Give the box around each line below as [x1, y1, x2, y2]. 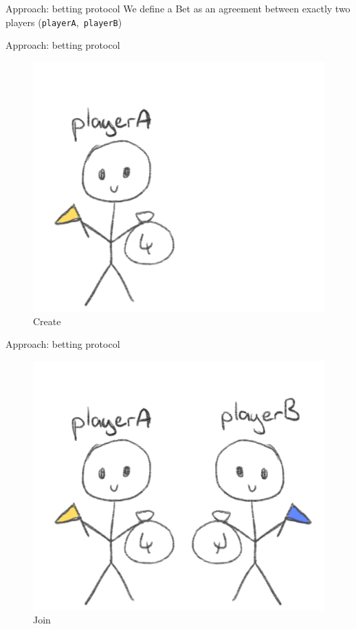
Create [33, 313, 61, 328]
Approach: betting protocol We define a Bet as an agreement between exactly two [5, 1, 351, 15]
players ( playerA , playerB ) [5, 14, 122, 29]
